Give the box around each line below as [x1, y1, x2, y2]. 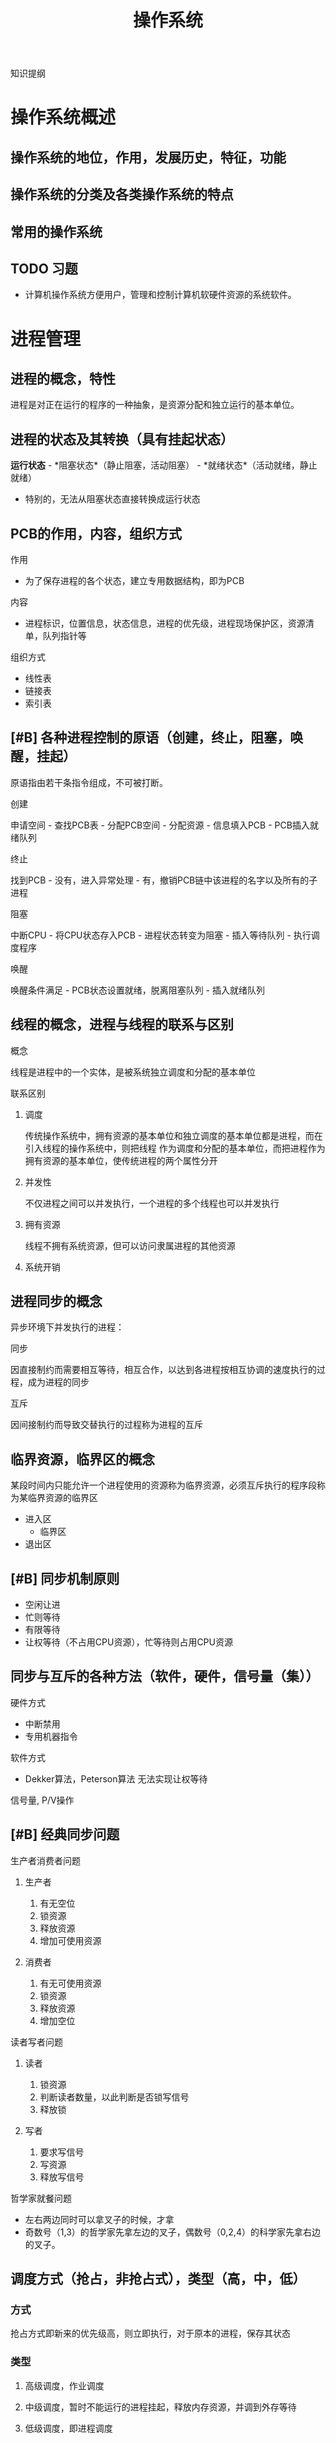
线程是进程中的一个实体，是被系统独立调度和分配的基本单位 [10, 1066, 256, 1078]
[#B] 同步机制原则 [10, 1570, 120, 1587]
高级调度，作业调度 [24, 2379, 105, 2391]
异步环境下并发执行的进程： [10, 1321, 125, 1333]
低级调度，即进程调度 [24, 2422, 113, 2434]
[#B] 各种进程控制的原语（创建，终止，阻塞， [10, 729, 291, 746]
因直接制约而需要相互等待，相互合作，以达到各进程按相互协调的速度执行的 [10, 1364, 317, 1376]
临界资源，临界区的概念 [10, 1451, 155, 1468]
